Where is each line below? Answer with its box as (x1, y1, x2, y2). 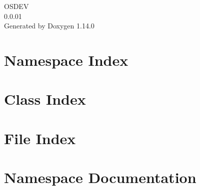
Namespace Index (4, 49, 128, 70)
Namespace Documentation (4, 167, 196, 188)
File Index (4, 128, 76, 148)
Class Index (4, 89, 86, 109)
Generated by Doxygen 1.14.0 (4, 20, 94, 31)
